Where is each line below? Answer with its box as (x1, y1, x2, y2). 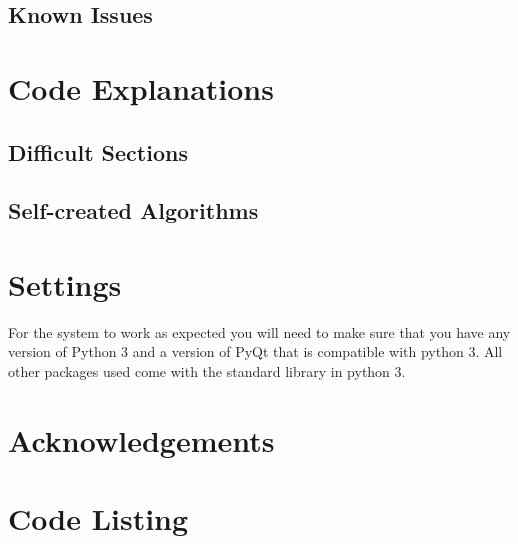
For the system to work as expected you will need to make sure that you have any (8, 321, 511, 342)
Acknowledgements (8, 419, 275, 460)
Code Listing (8, 498, 189, 539)
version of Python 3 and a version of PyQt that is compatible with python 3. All (8, 341, 503, 362)
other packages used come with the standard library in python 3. (8, 361, 406, 382)
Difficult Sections (8, 136, 188, 167)
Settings (8, 263, 122, 304)
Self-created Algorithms (8, 195, 259, 226)
